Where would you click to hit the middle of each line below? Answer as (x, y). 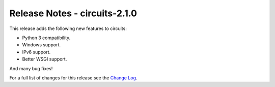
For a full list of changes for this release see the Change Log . (73, 78)
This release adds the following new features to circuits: (68, 28)
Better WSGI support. (45, 59)
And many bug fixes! (31, 68)
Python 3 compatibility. (46, 38)
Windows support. (42, 45)
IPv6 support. (36, 52)
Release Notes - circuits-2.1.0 (73, 13)
